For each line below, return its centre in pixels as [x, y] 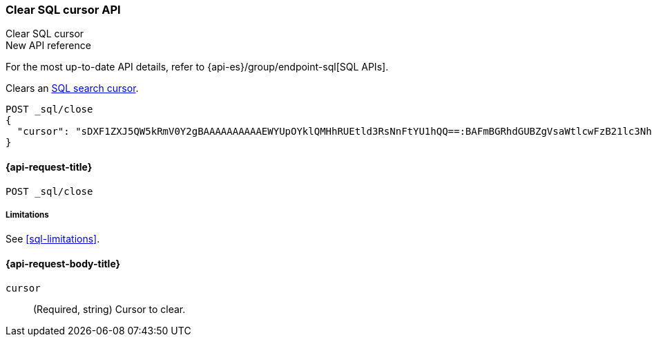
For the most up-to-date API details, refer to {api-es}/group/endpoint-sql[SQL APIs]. [197, 67]
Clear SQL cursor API [63, 10]
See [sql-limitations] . [53, 239]
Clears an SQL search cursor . [72, 88]
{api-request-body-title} [63, 263]
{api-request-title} [49, 167]
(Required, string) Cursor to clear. [109, 309]
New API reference [48, 46]
